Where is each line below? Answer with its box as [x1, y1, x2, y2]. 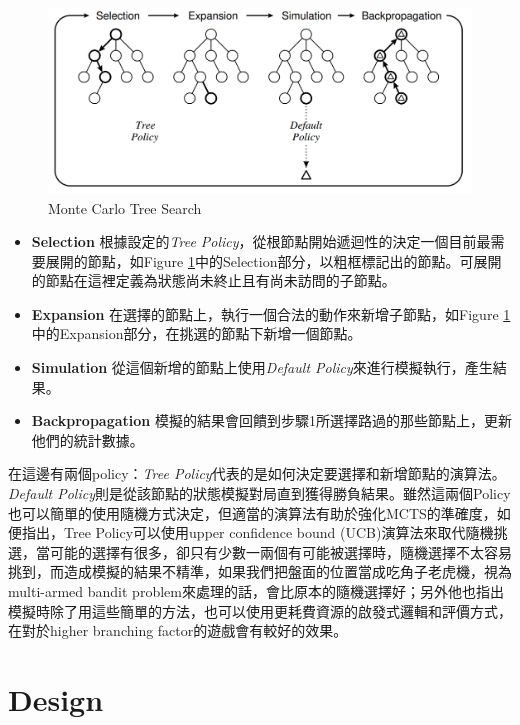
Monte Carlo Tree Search [48, 197, 202, 218]
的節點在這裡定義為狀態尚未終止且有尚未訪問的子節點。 [31, 270, 396, 291]
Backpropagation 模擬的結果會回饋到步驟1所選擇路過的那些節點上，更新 [31, 410, 512, 431]
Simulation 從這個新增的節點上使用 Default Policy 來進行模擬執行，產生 [31, 357, 493, 378]
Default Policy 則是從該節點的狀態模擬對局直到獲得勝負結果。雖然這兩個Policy [8, 483, 511, 504]
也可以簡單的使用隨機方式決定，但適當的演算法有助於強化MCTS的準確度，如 [8, 502, 511, 523]
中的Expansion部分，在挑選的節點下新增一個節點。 [31, 323, 362, 344]
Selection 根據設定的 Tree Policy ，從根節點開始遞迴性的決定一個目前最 [31, 231, 491, 252]
